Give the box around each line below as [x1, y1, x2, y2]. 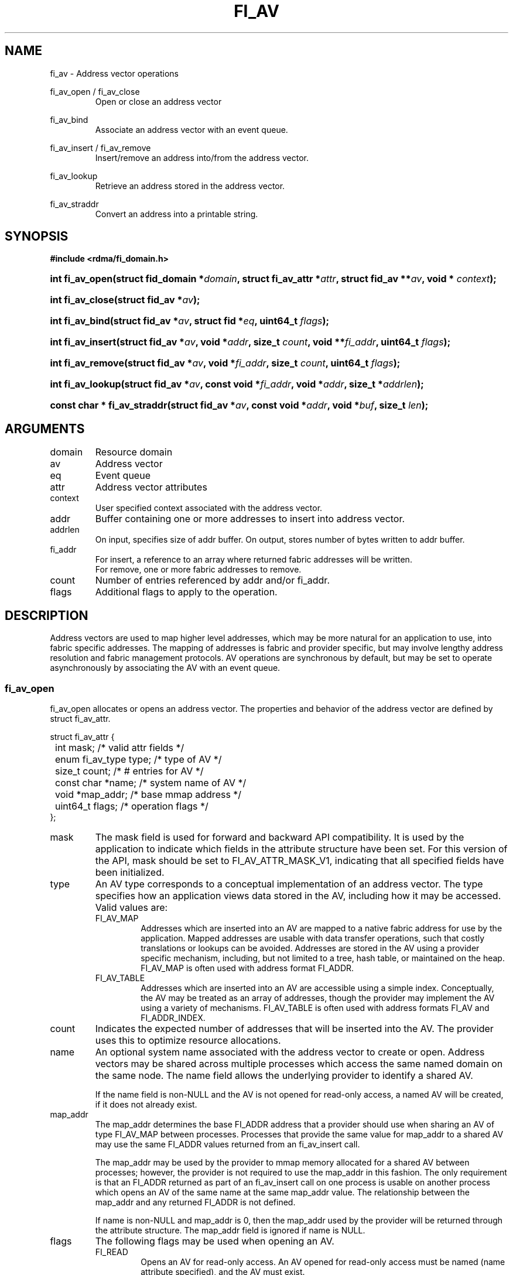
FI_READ [95, 1246, 128, 1257]
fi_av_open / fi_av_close [50, 86, 140, 97]
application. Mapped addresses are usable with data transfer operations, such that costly [141, 933, 485, 943]
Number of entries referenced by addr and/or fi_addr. [95, 574, 330, 587]
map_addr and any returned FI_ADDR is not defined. [95, 1197, 296, 1207]
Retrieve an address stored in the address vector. [95, 180, 285, 191]
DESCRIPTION [5, 608, 88, 623]
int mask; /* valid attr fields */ [55, 741, 184, 753]
